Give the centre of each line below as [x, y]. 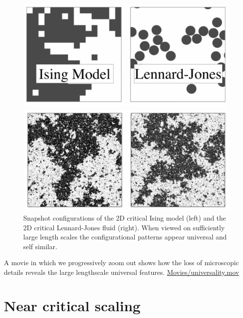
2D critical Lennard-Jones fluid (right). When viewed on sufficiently [124, 227]
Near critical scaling [72, 305]
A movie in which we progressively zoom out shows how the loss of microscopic [121, 262]
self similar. [40, 246]
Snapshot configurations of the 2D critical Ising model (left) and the [125, 217]
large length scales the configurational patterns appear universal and [125, 237]
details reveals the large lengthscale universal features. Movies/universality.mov [121, 272]
